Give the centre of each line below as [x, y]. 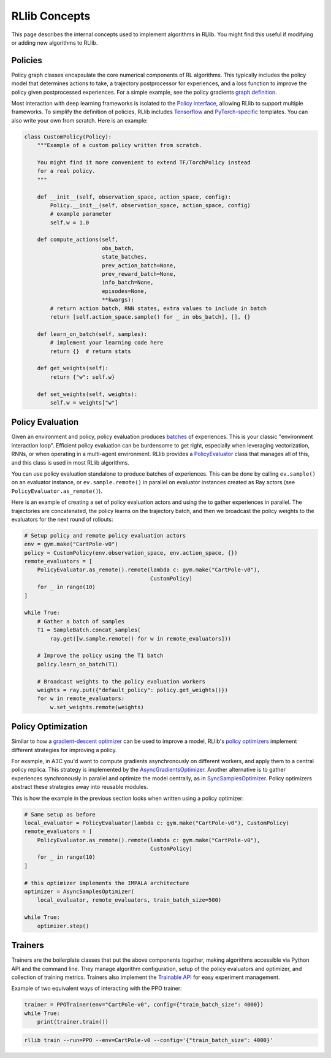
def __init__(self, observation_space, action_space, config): [134, 197]
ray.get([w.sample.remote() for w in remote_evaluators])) [141, 638]
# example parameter [81, 214]
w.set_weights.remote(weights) [97, 707]
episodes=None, [124, 291]
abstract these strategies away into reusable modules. [80, 787]
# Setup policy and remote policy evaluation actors [105, 535]
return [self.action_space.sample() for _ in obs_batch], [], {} [150, 317]
